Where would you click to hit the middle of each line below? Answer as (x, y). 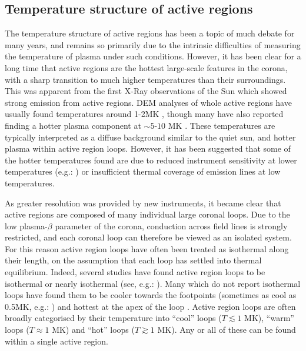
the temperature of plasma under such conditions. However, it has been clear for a (153, 56)
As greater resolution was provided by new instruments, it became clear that (143, 203)
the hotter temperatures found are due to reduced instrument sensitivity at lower (151, 160)
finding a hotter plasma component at (73, 125)
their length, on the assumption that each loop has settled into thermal (133, 260)
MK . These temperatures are (222, 125)
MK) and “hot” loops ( (93, 330)
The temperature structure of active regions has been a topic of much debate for (150, 33)
